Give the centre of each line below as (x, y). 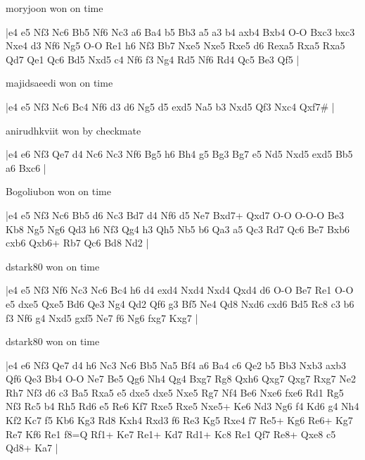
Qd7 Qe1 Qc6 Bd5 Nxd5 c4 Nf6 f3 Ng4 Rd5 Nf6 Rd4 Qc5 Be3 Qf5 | (153, 59)
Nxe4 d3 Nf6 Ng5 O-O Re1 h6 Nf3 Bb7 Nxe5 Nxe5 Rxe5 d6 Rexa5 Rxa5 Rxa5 (175, 45)
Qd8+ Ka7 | (32, 448)
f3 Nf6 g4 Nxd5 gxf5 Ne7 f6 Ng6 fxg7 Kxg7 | (102, 317)
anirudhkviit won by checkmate (73, 130)
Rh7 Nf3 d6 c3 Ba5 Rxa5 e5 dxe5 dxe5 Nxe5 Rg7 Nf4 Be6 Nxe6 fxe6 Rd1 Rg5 (175, 392)
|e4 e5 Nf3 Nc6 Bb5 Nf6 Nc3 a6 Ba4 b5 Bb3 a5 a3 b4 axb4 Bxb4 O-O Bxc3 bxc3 (180, 31)
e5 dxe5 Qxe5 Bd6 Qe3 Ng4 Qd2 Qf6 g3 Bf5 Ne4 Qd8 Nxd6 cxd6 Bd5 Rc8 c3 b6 (180, 303)
